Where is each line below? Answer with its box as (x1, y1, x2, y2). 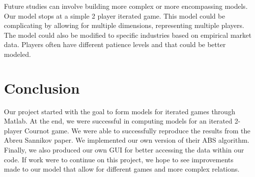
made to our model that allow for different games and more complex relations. (4, 164, 240, 174)
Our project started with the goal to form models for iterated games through (4, 106, 235, 116)
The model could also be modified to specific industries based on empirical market (4, 29, 252, 40)
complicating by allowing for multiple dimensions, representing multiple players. (4, 20, 244, 30)
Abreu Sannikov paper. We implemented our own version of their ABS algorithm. (4, 135, 250, 145)
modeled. (4, 49, 31, 59)
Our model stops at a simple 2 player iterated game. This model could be (4, 10, 225, 21)
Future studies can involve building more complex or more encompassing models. (4, 1, 248, 11)
